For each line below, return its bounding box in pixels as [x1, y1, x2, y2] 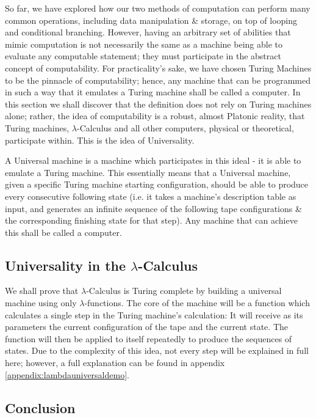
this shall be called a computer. [5, 226, 122, 238]
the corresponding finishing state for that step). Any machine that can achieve [5, 214, 298, 227]
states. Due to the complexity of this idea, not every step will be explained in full [5, 344, 309, 357]
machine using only [5, 296, 77, 309]
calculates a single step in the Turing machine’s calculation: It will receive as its [5, 308, 303, 321]
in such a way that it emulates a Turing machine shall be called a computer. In [5, 86, 301, 98]
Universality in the [5, 255, 126, 274]
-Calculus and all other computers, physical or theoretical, [76, 121, 294, 134]
